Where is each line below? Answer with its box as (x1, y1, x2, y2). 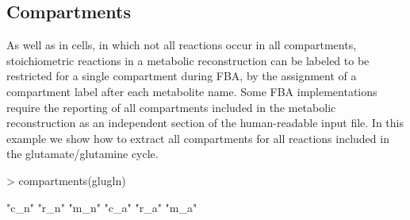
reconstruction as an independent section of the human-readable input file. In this (6, 114, 404, 131)
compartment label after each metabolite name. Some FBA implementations (6, 83, 377, 99)
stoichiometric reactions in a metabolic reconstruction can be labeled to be (6, 52, 370, 68)
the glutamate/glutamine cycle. (6, 145, 159, 162)
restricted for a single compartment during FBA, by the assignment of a (6, 68, 357, 84)
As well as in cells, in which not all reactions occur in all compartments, (6, 37, 357, 53)
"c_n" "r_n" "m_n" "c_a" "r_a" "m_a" (6, 199, 197, 215)
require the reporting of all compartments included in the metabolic (6, 98, 336, 115)
